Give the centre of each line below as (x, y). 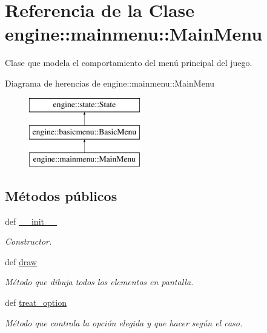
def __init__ (31, 221)
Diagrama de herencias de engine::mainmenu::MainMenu (110, 83)
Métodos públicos (61, 195)
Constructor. (28, 241)
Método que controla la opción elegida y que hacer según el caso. (124, 322)
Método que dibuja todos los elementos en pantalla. (99, 282)
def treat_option (36, 302)
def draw (21, 261)
